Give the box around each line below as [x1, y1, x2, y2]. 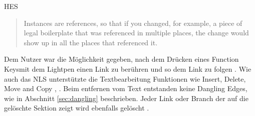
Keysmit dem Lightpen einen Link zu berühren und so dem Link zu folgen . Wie [4, 63, 251, 74]
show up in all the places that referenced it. [24, 37, 158, 47]
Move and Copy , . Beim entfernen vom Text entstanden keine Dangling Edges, [4, 83, 247, 94]
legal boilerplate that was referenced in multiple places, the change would [24, 27, 249, 38]
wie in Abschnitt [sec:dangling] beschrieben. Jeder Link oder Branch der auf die [4, 93, 248, 103]
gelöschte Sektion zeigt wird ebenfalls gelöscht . [4, 103, 149, 113]
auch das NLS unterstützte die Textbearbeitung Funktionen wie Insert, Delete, [4, 73, 246, 84]
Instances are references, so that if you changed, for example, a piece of [24, 17, 242, 28]
